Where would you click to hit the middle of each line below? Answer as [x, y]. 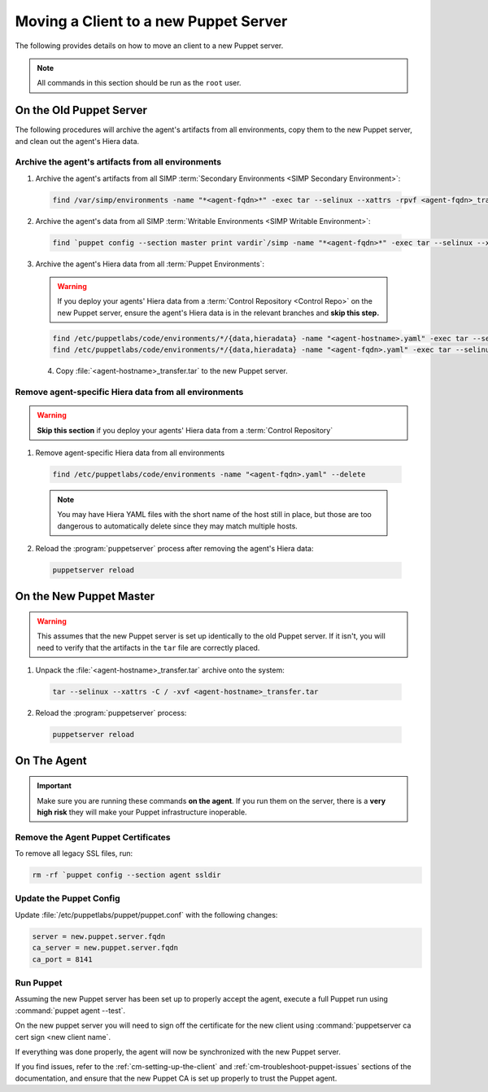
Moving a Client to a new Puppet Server [151, 21]
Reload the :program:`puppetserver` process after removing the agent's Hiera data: [174, 549]
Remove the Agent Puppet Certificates [93, 837]
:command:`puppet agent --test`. [70, 1011]
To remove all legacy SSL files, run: [74, 853]
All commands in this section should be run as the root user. [139, 83]
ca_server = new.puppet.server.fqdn [105, 948]
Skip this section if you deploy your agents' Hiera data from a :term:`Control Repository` [185, 430]
